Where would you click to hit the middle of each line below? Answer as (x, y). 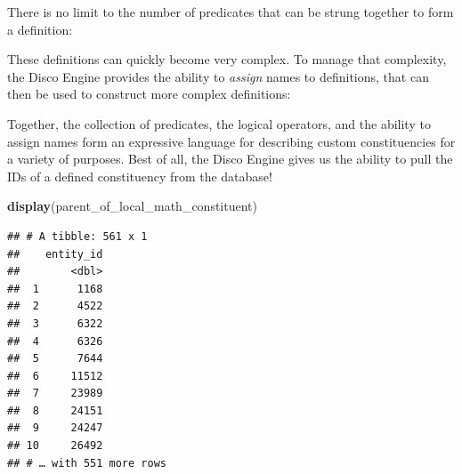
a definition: (40, 29)
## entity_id (55, 254)
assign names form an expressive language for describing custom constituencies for (231, 141)
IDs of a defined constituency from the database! (140, 176)
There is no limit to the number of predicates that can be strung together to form (231, 12)
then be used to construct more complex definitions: (149, 94)
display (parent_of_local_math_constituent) (132, 206)
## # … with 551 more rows (87, 463)
